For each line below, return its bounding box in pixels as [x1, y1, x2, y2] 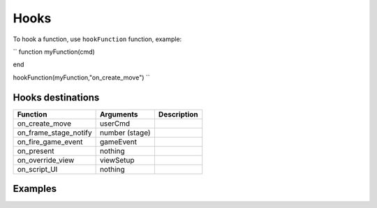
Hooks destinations [13, 91, 100, 103]
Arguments [99, 109, 138, 119]
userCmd [99, 119, 131, 128]
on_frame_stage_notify [17, 128, 92, 138]
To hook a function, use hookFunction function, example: [13, 35, 182, 43]
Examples [13, 183, 57, 195]
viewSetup [99, 155, 135, 165]
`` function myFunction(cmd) [13, 47, 96, 56]
